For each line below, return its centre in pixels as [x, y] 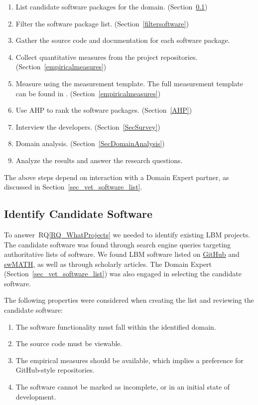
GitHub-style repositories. [55, 370]
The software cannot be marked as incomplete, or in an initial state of [123, 387]
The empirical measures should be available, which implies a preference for [129, 360]
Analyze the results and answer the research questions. [99, 160]
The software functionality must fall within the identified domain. [116, 326]
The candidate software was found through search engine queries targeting [118, 244]
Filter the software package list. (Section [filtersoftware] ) [102, 23]
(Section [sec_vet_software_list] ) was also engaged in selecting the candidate [123, 274]
